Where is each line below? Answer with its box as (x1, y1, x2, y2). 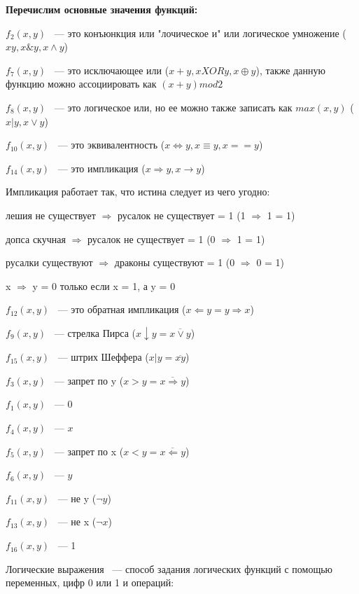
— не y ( (57, 490, 97, 505)
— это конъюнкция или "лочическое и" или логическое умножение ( (54, 25, 346, 40)
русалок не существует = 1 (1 (117, 207, 246, 222)
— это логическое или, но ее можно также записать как (54, 99, 293, 114)
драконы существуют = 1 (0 (114, 255, 235, 270)
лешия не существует (6, 207, 96, 222)
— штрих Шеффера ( (57, 350, 149, 364)
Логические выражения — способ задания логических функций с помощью (6, 561, 333, 576)
